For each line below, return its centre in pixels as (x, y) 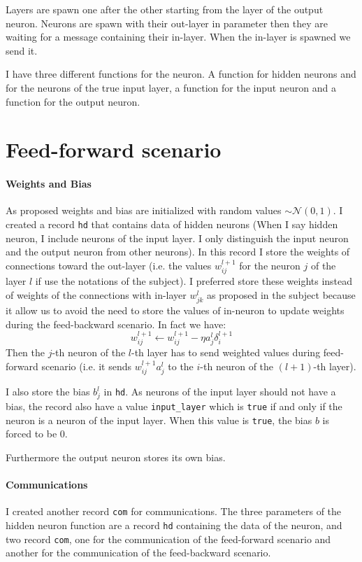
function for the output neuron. (73, 101)
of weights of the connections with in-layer (96, 294)
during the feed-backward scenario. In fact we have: (116, 324)
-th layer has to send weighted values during (226, 352)
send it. (22, 50)
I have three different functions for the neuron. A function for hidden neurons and (181, 74)
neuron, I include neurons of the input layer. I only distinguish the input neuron (177, 238)
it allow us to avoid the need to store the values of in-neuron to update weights (175, 310)
